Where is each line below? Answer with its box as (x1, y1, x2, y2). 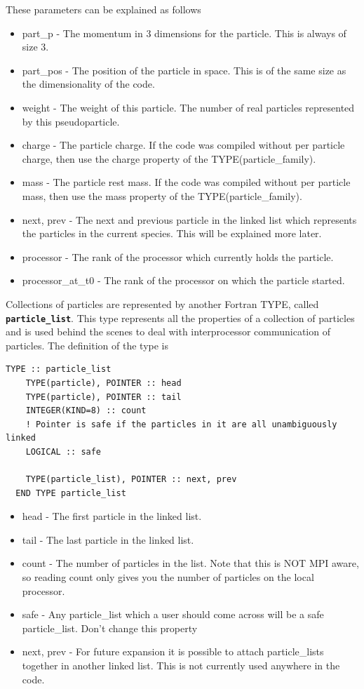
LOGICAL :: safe (25, 446, 102, 457)
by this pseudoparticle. (22, 114, 120, 128)
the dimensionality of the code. (22, 76, 155, 91)
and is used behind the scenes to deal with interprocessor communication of (6, 324, 330, 339)
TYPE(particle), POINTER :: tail (25, 392, 182, 402)
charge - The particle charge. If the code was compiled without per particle (22, 138, 345, 152)
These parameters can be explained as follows (6, 2, 201, 16)
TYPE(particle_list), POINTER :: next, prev (25, 474, 237, 485)
